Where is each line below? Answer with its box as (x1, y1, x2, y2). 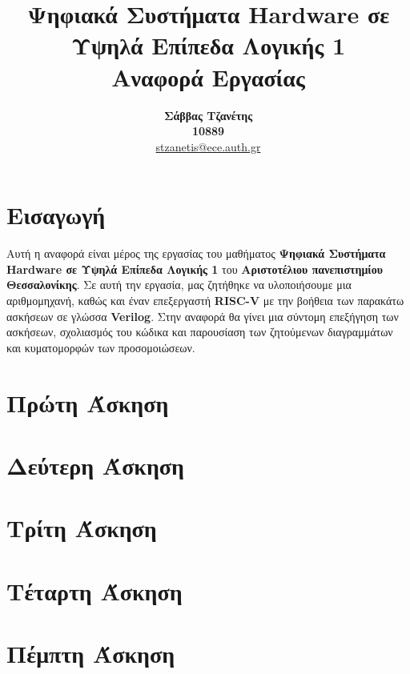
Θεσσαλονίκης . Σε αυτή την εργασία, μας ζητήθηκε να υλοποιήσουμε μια (6, 276, 352, 293)
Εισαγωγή (6, 199, 106, 231)
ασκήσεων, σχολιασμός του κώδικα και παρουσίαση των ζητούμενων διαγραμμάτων (6, 323, 393, 340)
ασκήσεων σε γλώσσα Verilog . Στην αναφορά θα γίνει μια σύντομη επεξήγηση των (6, 307, 399, 324)
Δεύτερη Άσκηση (6, 448, 184, 481)
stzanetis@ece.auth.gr (155, 138, 261, 154)
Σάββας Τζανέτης (163, 106, 253, 123)
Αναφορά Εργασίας (111, 60, 305, 93)
